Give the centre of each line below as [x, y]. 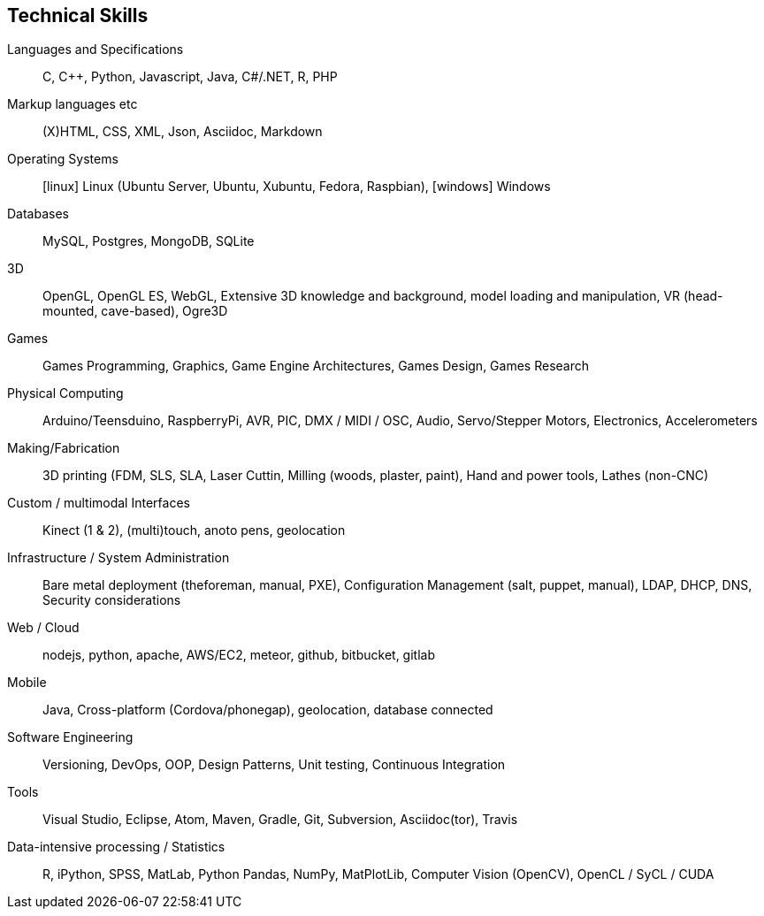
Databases [38, 214]
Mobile [27, 683]
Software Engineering [70, 737]
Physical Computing [65, 393]
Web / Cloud [43, 628]
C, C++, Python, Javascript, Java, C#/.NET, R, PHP [190, 77]
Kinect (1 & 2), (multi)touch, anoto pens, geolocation [194, 531]
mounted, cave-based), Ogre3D [135, 311]
